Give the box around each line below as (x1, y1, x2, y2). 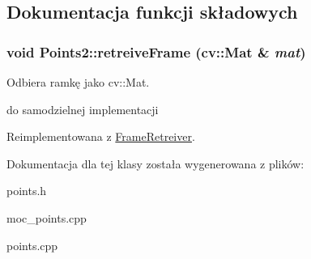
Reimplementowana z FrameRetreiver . (6, 128, 195, 145)
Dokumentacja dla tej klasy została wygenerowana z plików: (6, 155, 305, 172)
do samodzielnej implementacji (6, 100, 159, 117)
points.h (6, 182, 47, 199)
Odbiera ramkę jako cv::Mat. (6, 74, 150, 90)
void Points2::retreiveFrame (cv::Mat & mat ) (6, 41, 306, 62)
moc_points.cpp (6, 209, 87, 226)
